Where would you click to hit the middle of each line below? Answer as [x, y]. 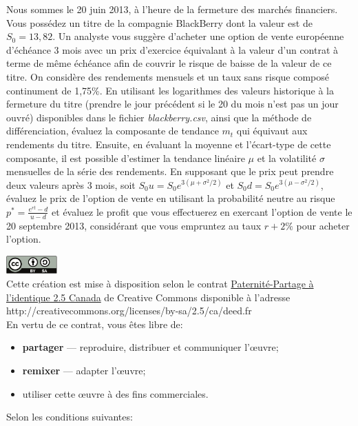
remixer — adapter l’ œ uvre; [84, 370]
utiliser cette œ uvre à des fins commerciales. [115, 393]
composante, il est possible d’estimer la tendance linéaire [126, 158]
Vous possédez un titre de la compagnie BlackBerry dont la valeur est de [159, 22]
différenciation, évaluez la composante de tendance [113, 131]
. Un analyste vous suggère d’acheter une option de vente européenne [198, 36]
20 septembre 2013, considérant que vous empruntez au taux [134, 225]
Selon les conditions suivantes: [70, 417]
